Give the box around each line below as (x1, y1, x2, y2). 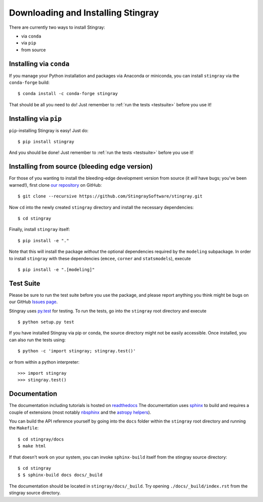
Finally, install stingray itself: (9, 227, 70, 232)
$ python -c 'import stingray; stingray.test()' (18, 348, 136, 354)
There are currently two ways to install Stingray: (9, 24, 106, 30)
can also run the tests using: (9, 337, 66, 343)
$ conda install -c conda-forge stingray (18, 91, 118, 97)
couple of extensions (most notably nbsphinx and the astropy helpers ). (9, 409, 151, 415)
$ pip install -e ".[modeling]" (18, 267, 95, 272)
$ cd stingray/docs (18, 436, 64, 442)
